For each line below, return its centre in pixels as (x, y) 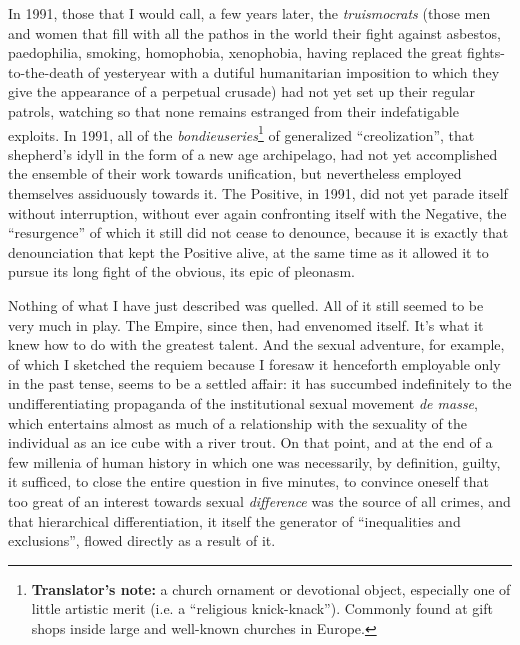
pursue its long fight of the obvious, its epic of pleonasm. (181, 271)
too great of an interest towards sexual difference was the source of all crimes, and (259, 500)
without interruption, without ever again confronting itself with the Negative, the (257, 212)
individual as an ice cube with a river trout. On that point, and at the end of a (250, 442)
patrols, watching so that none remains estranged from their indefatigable (233, 110)
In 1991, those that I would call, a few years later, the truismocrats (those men (249, 13)
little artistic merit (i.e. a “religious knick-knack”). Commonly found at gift (262, 608)
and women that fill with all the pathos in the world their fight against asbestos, (254, 32)
